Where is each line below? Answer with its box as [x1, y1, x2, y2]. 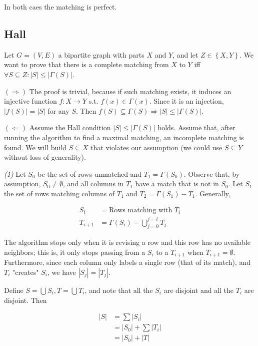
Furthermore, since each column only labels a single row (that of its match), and [4, 257, 250, 267]
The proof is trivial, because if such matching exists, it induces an [29, 86, 231, 96]
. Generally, [195, 188, 230, 198]
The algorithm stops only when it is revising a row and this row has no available [4, 237, 250, 247]
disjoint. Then [4, 294, 47, 305]
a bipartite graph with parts [58, 49, 144, 60]
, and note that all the [84, 284, 153, 295]
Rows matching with [108, 206, 172, 214]
